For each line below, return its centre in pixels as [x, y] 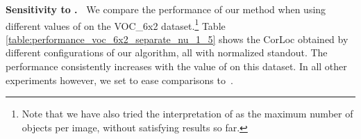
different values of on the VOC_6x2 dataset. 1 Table [116, 24]
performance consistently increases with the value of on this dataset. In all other [176, 66]
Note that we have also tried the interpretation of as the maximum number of [187, 114]
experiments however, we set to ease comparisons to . [119, 80]
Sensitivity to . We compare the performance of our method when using [166, 9]
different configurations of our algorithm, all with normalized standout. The [167, 52]
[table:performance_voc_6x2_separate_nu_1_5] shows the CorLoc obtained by [177, 39]
